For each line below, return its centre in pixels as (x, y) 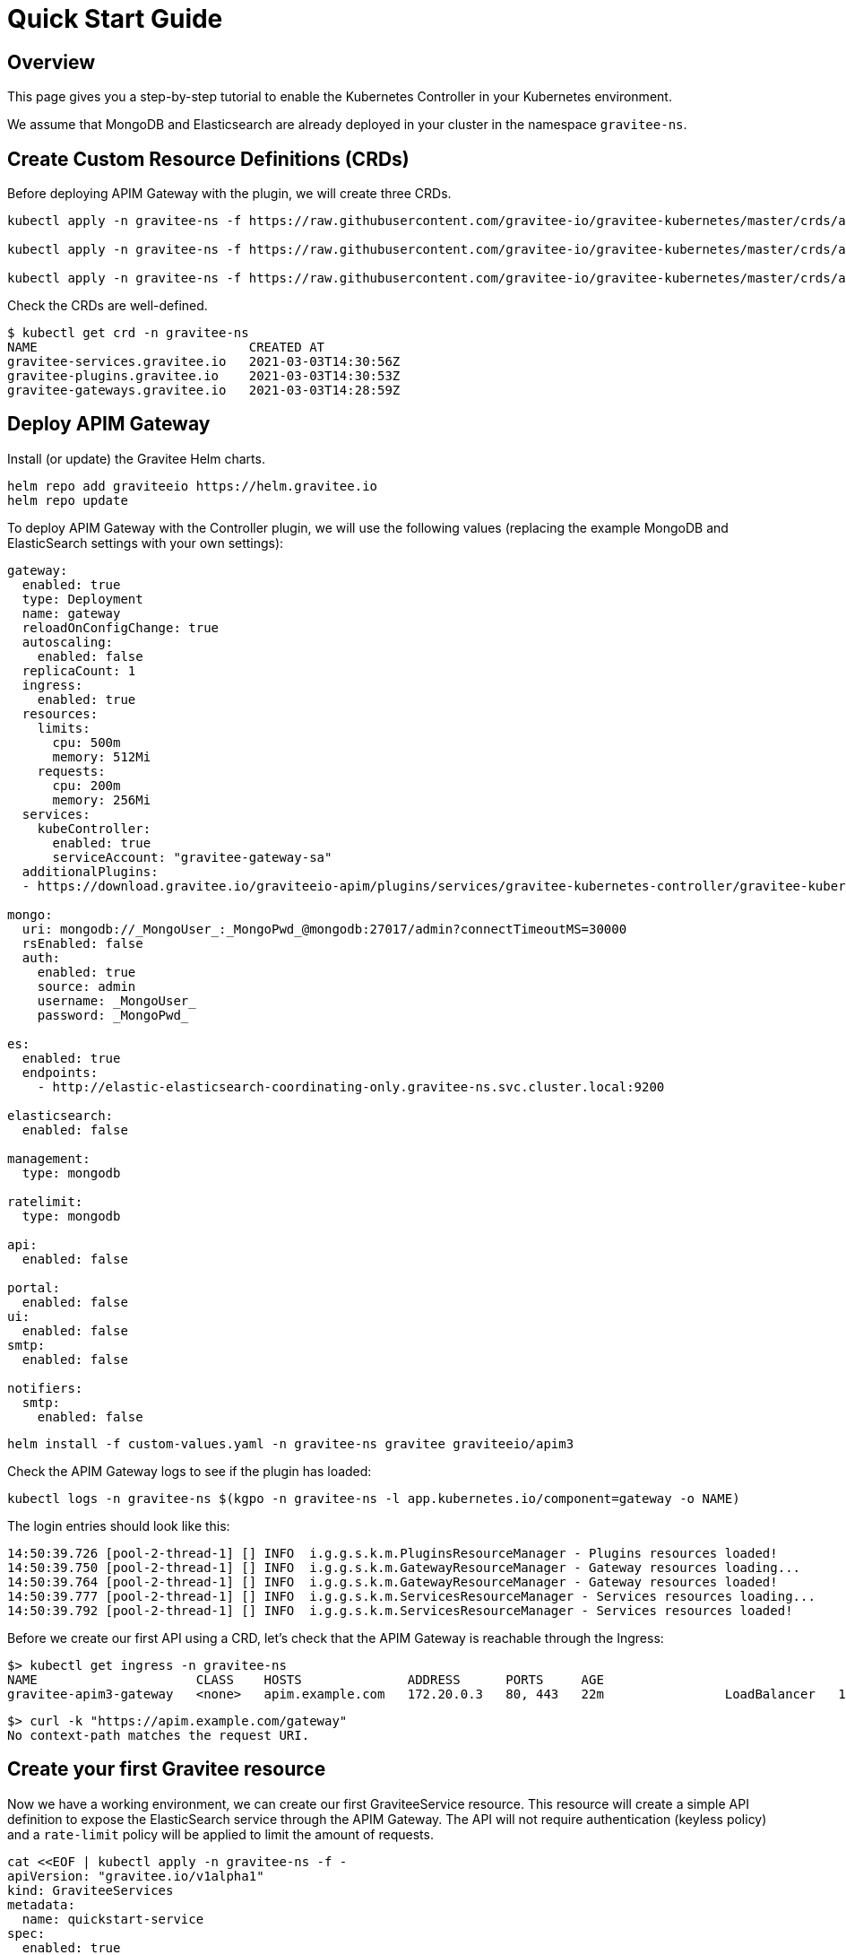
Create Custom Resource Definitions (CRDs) (208, 159)
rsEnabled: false (82, 943)
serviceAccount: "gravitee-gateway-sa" (192, 857)
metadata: (41, 1904)
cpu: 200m (86, 785)
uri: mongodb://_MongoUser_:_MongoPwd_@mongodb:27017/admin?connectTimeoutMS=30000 (324, 929)
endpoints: (60, 1072)
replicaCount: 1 (79, 670)
